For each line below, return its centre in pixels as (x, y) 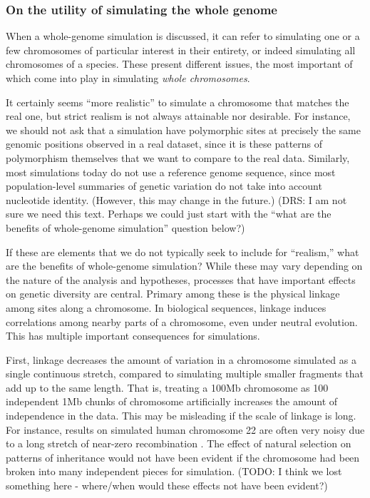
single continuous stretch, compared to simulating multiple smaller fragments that (185, 373)
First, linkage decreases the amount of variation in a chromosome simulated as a (181, 359)
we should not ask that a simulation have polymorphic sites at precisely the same (183, 129)
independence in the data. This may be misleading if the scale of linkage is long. (181, 416)
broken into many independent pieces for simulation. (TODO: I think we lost (174, 471)
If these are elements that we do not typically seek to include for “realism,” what (183, 251)
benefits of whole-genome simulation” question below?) (125, 227)
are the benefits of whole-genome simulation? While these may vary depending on (184, 266)
